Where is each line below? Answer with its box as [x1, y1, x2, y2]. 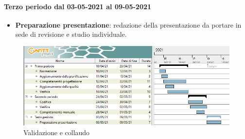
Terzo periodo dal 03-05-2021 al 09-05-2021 [4, 1, 152, 11]
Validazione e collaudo [23, 127, 90, 137]
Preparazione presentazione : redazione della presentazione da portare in [15, 19, 242, 30]
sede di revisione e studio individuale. [15, 29, 127, 39]
